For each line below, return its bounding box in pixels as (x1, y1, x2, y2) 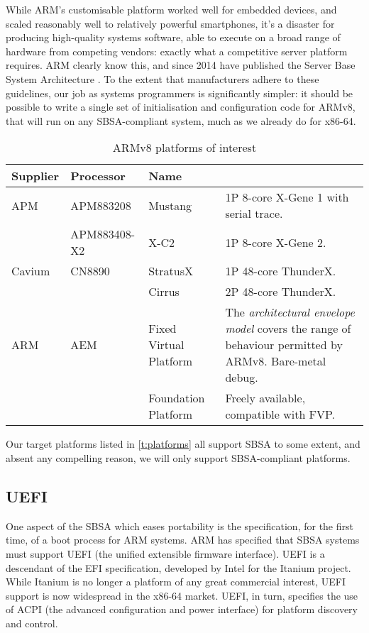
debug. (225, 369, 258, 386)
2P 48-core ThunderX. (225, 283, 336, 300)
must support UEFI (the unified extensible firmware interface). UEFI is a (6, 546, 325, 561)
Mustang (148, 197, 192, 214)
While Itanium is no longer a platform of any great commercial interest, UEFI (6, 574, 346, 589)
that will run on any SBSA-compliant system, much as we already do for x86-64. (6, 113, 356, 128)
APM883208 (70, 197, 131, 214)
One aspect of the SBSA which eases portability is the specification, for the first (6, 518, 353, 533)
